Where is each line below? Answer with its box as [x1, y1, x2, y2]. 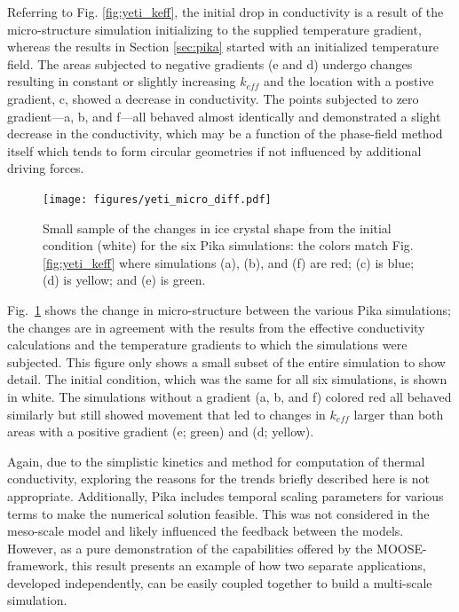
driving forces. [7, 159, 84, 177]
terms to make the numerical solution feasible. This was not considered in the [7, 504, 430, 522]
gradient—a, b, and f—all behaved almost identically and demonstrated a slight [7, 106, 441, 125]
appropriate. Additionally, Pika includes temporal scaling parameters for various [7, 486, 444, 505]
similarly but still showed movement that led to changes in [7, 404, 326, 423]
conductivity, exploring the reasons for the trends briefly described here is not [7, 469, 430, 488]
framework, [7, 556, 68, 575]
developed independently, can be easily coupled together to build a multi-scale [7, 573, 432, 592]
